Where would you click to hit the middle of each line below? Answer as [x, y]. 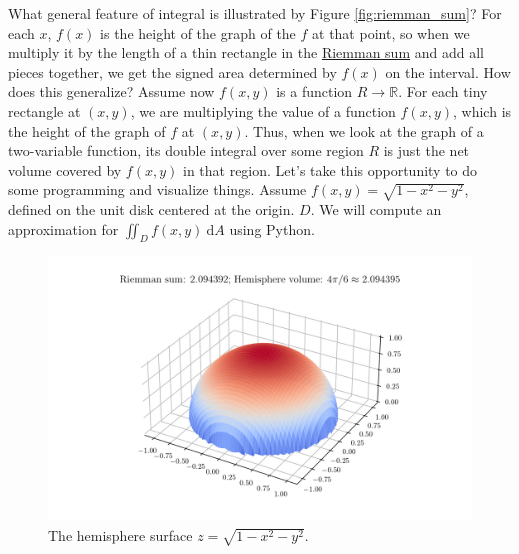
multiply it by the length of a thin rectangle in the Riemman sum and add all [246, 52]
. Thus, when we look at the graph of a [364, 130]
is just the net [426, 150]
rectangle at [44, 110]
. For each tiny [443, 91]
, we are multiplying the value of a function [263, 110]
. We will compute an [376, 209]
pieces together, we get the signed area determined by [172, 71]
